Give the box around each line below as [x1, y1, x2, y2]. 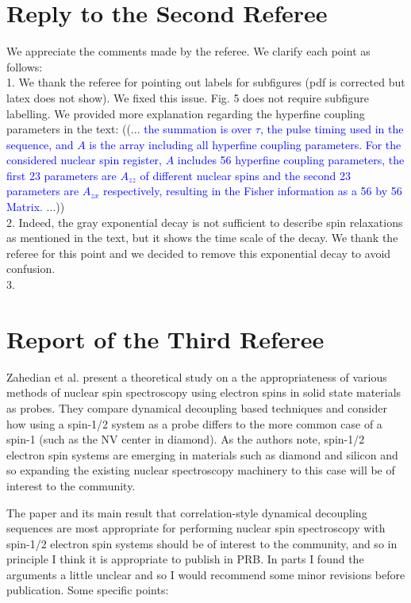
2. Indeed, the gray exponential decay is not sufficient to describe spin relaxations [6, 213, 403, 230]
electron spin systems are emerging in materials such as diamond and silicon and [6, 446, 398, 463]
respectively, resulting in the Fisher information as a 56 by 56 [102, 182, 402, 199]
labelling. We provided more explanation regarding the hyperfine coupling [6, 105, 365, 121]
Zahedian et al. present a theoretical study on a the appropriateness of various [6, 368, 387, 385]
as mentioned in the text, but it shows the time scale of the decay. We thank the [6, 229, 398, 246]
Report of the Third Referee [6, 322, 325, 355]
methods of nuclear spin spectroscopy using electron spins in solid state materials [6, 384, 401, 401]
